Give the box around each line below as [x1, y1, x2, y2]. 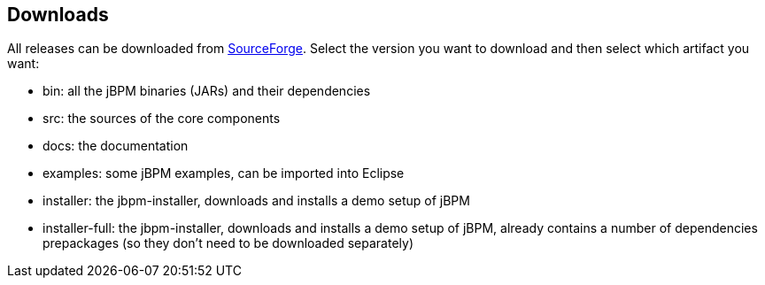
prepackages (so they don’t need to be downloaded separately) [42, 235, 413, 251]
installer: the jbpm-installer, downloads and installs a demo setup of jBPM [42, 193, 470, 209]
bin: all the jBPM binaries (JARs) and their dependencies [42, 83, 371, 99]
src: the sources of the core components [42, 111, 281, 127]
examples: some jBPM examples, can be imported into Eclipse [42, 166, 405, 181]
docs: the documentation [42, 138, 189, 154]
